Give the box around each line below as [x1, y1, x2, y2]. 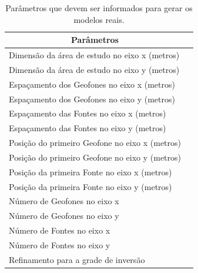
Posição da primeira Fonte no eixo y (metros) [9, 180, 172, 192]
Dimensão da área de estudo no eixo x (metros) [9, 49, 180, 61]
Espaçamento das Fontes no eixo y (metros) [9, 122, 166, 134]
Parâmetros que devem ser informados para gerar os [5, 2, 193, 14]
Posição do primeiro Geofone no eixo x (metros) [9, 136, 181, 149]
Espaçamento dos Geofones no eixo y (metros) [9, 92, 175, 105]
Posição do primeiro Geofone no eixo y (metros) [9, 151, 181, 163]
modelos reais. [73, 13, 125, 25]
